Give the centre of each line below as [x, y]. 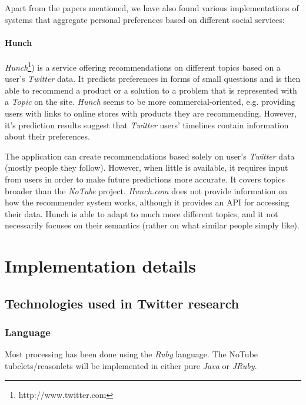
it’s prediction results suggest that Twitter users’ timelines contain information [147, 125]
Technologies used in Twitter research [122, 303]
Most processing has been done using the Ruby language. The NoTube [132, 354]
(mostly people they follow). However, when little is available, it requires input [147, 167]
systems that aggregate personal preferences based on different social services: [145, 19]
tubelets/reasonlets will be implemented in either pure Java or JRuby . [131, 365]
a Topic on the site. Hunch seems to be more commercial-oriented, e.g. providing [150, 102]
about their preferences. [47, 136]
